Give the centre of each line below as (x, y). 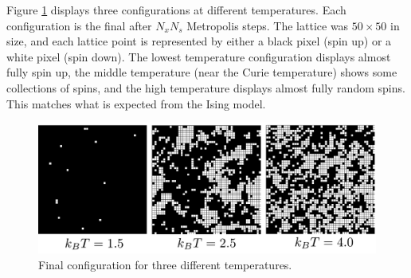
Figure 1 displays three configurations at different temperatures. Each (176, 10)
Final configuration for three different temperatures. (165, 264)
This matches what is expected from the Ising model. (136, 103)
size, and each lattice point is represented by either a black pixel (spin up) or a (199, 41)
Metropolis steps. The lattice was (268, 25)
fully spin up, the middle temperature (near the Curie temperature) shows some (202, 72)
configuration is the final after (79, 25)
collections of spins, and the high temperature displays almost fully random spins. (206, 87)
